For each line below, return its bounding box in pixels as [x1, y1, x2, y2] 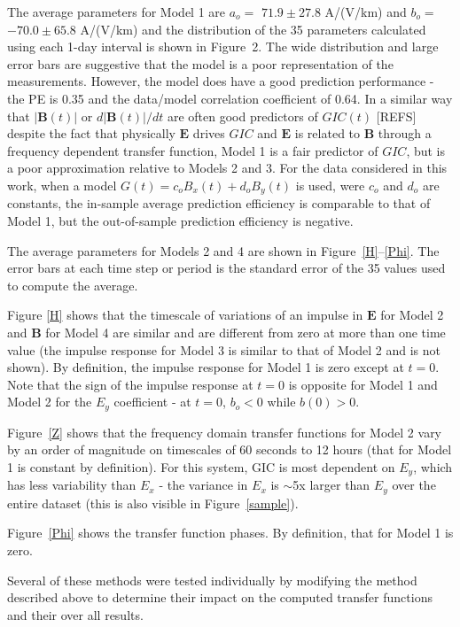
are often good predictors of [167, 106, 318, 125]
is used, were [295, 175, 365, 194]
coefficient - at [113, 392, 191, 411]
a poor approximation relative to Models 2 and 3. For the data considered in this [7, 159, 448, 177]
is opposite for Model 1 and [288, 375, 438, 393]
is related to [294, 124, 361, 143]
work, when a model [7, 175, 117, 194]
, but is [406, 141, 446, 159]
